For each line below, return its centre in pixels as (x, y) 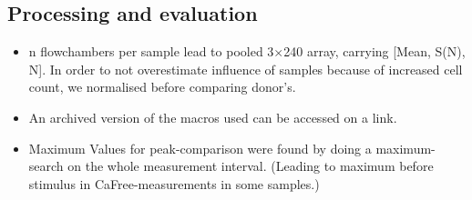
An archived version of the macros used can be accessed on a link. (213, 117)
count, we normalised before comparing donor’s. (162, 87)
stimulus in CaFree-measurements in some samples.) (174, 183)
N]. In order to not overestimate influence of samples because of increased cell (246, 69)
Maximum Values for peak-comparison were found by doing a (200, 148)
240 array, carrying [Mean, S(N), (375, 51)
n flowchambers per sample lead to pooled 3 (151, 51)
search (46, 166)
